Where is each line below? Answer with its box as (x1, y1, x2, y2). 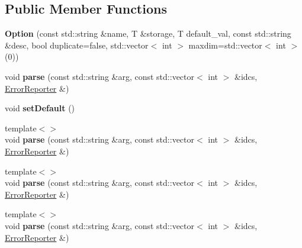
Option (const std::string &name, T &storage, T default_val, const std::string (5, 27, 291, 40)
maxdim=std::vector (188, 38, 262, 51)
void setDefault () (5, 102, 75, 114)
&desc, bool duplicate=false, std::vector (5, 38, 149, 51)
